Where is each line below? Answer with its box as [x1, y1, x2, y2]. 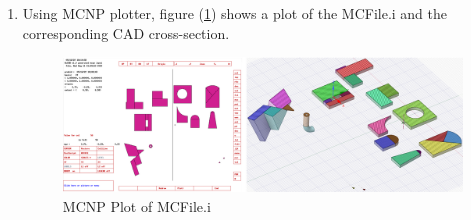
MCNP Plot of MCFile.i [62, 196, 211, 216]
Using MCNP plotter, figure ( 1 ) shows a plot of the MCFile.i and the [22, 3, 448, 23]
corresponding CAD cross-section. [22, 22, 230, 43]
